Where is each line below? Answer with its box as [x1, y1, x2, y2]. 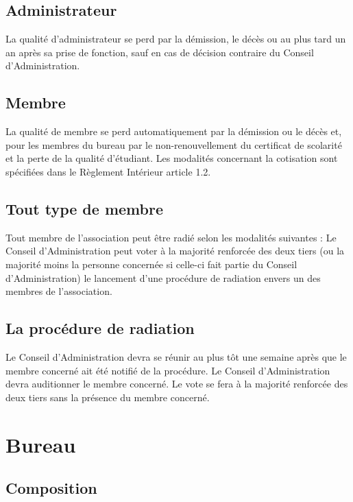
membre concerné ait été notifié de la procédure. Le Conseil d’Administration [5, 363, 330, 377]
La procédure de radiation [5, 318, 195, 339]
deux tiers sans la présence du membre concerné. [5, 390, 210, 404]
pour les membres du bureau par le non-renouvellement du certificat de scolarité [5, 137, 342, 152]
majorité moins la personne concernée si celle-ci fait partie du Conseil [5, 256, 297, 271]
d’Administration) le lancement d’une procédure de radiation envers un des [5, 270, 321, 285]
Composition [5, 477, 97, 499]
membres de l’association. [5, 284, 112, 298]
